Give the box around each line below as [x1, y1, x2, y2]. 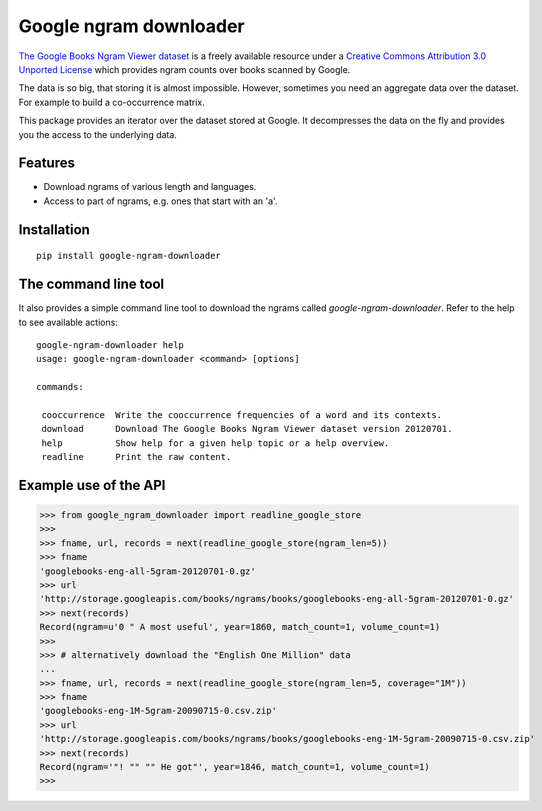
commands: [36, 381, 84, 393]
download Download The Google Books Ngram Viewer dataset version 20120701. [41, 423, 453, 435]
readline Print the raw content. [41, 451, 232, 463]
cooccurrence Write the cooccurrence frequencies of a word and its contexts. [41, 409, 443, 420]
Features [18, 155, 75, 172]
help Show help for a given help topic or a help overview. [41, 437, 390, 449]
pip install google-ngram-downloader [36, 250, 222, 262]
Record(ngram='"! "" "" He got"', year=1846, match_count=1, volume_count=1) [39, 761, 430, 773]
